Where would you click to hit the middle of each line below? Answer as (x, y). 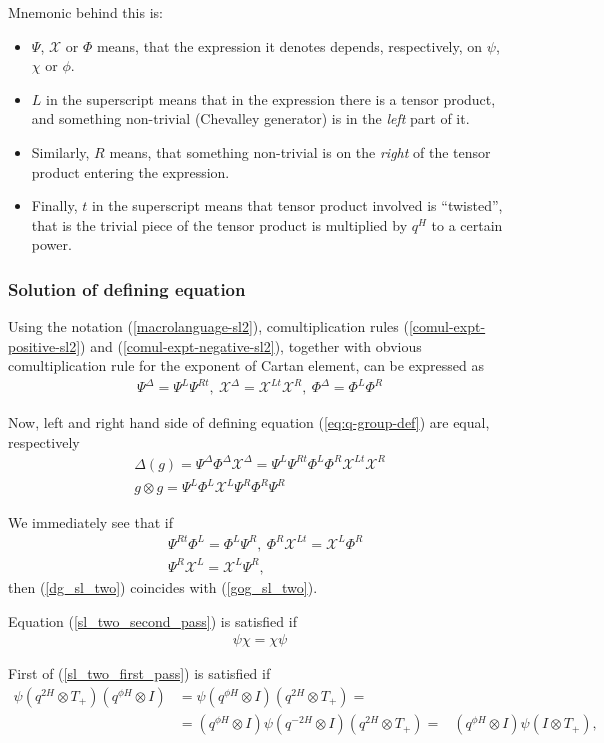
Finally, (54, 205)
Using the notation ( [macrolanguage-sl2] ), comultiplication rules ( (208, 326)
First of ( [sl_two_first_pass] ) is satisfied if (139, 673)
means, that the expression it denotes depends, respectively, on (289, 45)
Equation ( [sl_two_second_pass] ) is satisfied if (152, 620)
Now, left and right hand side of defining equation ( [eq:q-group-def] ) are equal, (249, 421)
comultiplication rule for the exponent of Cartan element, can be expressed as (246, 365)
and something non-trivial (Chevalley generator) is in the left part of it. (250, 118)
